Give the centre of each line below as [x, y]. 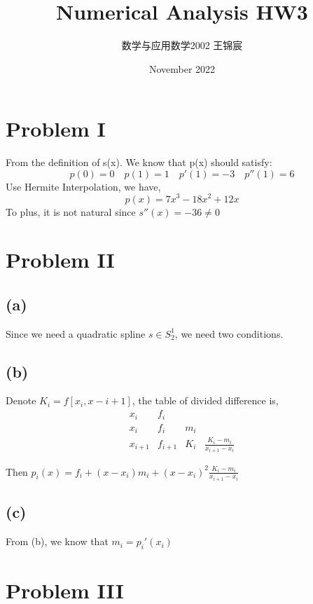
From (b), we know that [57, 541]
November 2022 [182, 68]
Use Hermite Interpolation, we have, [83, 186]
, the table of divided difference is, [205, 400]
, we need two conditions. [229, 333]
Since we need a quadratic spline [76, 333]
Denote [21, 400]
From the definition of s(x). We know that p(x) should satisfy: [139, 162]
